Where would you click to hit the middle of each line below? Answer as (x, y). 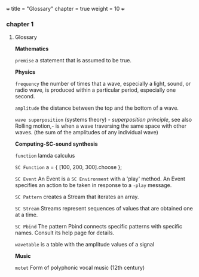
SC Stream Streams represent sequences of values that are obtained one (104, 209)
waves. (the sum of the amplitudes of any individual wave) (86, 133)
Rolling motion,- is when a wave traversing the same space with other (101, 126)
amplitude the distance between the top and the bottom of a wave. (97, 108)
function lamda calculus (45, 156)
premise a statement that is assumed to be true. (73, 61)
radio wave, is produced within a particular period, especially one (95, 90)
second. (25, 97)
